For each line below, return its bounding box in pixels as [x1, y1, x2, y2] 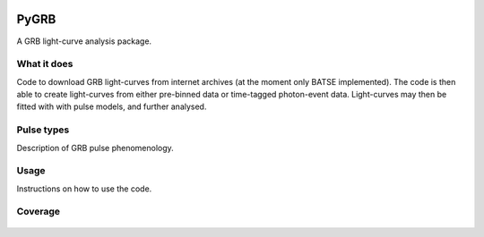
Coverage [16, 206, 61, 218]
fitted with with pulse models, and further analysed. [16, 101, 207, 112]
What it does [16, 58, 73, 71]
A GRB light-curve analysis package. [16, 36, 152, 47]
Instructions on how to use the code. [16, 183, 152, 194]
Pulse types [16, 123, 70, 136]
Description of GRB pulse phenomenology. [16, 142, 174, 153]
